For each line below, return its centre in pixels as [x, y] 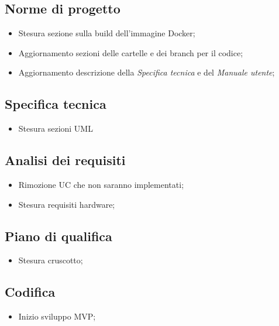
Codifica [30, 292]
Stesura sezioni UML [56, 128]
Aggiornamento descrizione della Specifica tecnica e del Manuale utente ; [147, 72]
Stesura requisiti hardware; [67, 204]
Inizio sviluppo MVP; [57, 316]
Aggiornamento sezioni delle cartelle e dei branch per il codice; [131, 52]
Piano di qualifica [58, 236]
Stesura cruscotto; [51, 260]
